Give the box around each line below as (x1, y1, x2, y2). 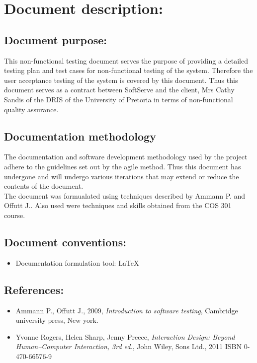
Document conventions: (4, 234, 127, 249)
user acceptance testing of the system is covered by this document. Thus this (4, 74, 238, 85)
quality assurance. (4, 104, 59, 114)
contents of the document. (4, 181, 84, 191)
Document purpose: (4, 32, 107, 47)
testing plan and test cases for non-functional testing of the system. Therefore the (4, 65, 253, 75)
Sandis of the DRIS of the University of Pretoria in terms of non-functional (4, 94, 233, 104)
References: (4, 282, 64, 297)
